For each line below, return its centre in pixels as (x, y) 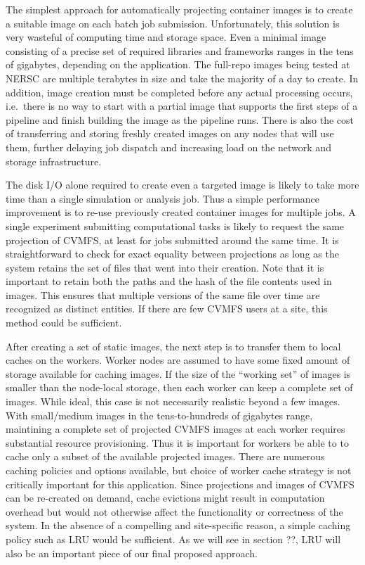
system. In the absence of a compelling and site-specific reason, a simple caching (178, 525)
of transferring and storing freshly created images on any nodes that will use (170, 133)
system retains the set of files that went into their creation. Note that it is (165, 267)
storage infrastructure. (54, 161)
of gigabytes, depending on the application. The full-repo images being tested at (178, 64)
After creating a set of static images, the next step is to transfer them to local (173, 346)
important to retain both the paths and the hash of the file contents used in (169, 281)
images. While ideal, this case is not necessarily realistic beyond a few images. (173, 401)
